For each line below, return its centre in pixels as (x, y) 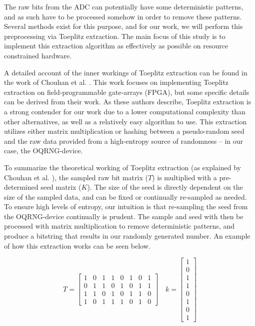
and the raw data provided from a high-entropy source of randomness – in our (124, 141)
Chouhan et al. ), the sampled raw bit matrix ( (76, 177)
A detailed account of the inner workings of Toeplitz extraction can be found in (126, 72)
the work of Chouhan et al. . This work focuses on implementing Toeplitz (116, 82)
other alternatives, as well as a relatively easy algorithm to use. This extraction (125, 121)
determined (21, 187)
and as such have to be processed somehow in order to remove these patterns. (123, 16)
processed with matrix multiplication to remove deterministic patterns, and (119, 226)
